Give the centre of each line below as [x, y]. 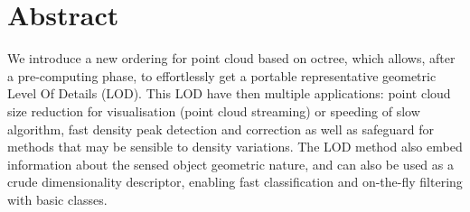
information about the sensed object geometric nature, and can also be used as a [230, 164]
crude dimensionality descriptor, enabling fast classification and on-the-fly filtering [235, 182]
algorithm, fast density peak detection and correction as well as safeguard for [221, 129]
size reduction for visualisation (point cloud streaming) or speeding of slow [214, 111]
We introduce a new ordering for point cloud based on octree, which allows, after [231, 58]
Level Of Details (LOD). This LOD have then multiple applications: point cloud [229, 93]
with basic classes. [57, 199]
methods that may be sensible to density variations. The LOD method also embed [235, 147]
